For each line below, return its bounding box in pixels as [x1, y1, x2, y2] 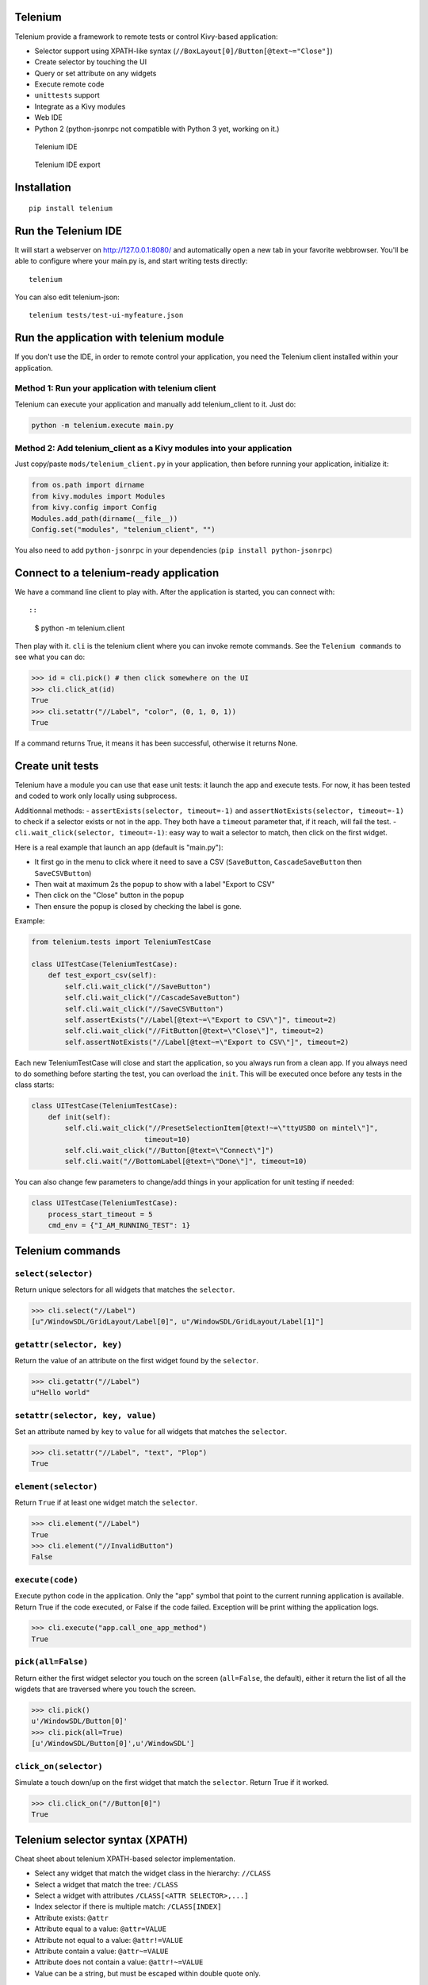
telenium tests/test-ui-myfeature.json [29, 310, 184, 320]
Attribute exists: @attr [34, 1913, 109, 1922]
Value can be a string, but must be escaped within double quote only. [34, 1968, 261, 1978]
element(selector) [14, 1481, 98, 1492]
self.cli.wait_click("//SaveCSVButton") [64, 1004, 224, 1013]
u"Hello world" [31, 1388, 90, 1397]
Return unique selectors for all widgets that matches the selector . [14, 1285, 235, 1294]
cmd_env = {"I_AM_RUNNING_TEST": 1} [48, 1221, 190, 1230]
